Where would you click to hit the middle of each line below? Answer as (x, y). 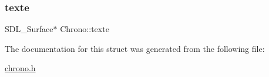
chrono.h (20, 68)
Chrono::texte (85, 29)
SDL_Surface (29, 29)
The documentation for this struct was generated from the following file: (135, 48)
